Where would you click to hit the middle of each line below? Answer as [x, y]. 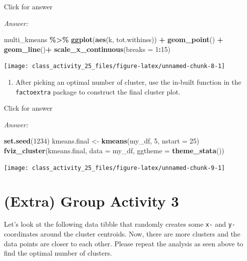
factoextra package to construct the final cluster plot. [98, 91]
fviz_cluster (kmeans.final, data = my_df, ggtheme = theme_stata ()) [114, 151]
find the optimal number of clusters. [58, 253]
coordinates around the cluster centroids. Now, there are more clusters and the [122, 234]
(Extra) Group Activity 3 [92, 201]
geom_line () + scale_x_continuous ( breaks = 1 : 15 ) [87, 49]
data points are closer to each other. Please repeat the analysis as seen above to [124, 243]
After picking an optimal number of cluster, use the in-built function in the [128, 82]
